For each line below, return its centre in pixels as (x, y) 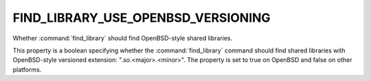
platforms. (27, 69)
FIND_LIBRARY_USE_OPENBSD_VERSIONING (142, 18)
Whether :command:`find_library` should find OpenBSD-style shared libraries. (123, 38)
